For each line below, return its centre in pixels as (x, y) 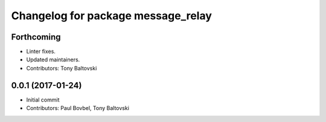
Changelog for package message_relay (112, 16)
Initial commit (43, 100)
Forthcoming (36, 37)
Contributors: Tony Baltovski (62, 68)
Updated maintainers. (53, 59)
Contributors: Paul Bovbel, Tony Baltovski (78, 108)
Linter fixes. (41, 52)
